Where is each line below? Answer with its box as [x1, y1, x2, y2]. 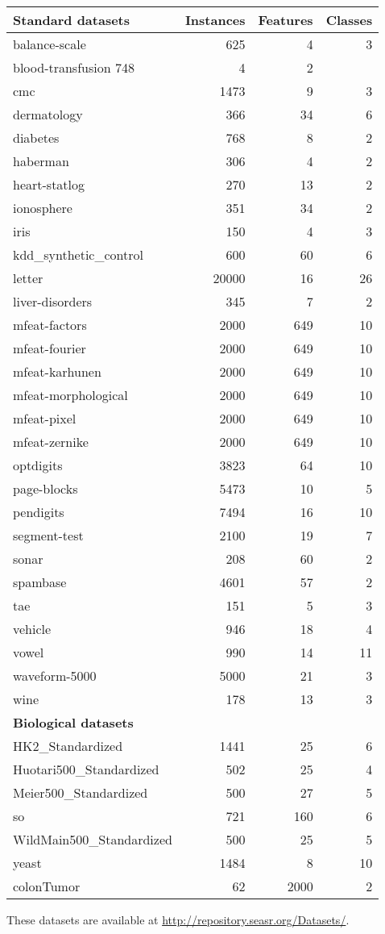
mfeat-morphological [13, 386, 128, 404]
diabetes [13, 128, 60, 147]
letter [13, 269, 43, 287]
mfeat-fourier [13, 339, 86, 357]
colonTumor [13, 877, 81, 895]
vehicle [13, 619, 52, 638]
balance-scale [13, 35, 86, 53]
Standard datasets [13, 10, 130, 29]
